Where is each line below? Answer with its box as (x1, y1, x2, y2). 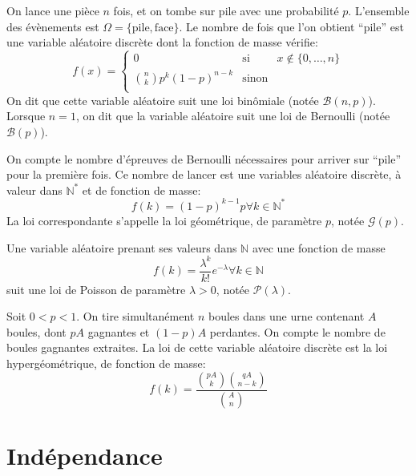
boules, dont (6, 323, 67, 340)
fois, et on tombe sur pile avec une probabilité (113, 2, 339, 18)
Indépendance (6, 438, 163, 471)
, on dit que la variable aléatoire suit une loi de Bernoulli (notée (75, 107, 390, 124)
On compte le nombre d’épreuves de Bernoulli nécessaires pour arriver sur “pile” (6, 150, 402, 167)
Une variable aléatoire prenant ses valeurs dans (6, 239, 237, 256)
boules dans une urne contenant (208, 308, 365, 325)
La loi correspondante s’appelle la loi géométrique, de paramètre (6, 212, 322, 228)
